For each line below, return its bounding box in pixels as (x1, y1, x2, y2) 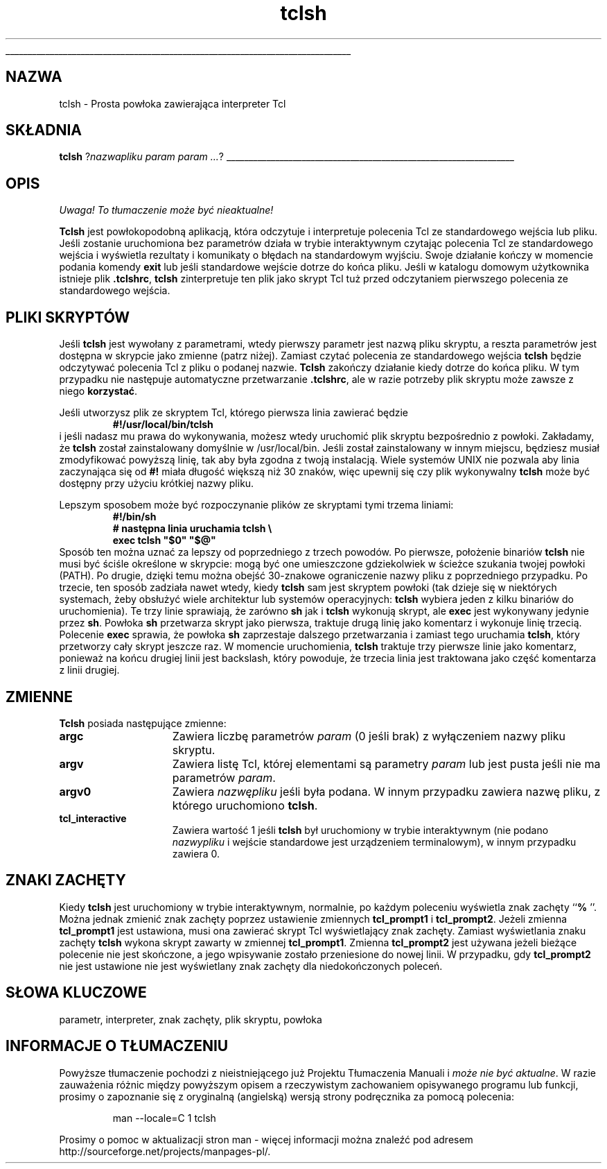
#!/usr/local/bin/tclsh (112, 418, 213, 431)
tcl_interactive (59, 812, 127, 824)
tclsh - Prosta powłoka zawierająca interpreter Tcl (59, 97, 286, 110)
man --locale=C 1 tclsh (112, 1111, 216, 1124)
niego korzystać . (59, 385, 138, 398)
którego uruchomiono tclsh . (172, 798, 318, 812)
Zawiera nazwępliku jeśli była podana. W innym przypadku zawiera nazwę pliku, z (172, 784, 601, 799)
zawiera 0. (172, 847, 220, 860)
